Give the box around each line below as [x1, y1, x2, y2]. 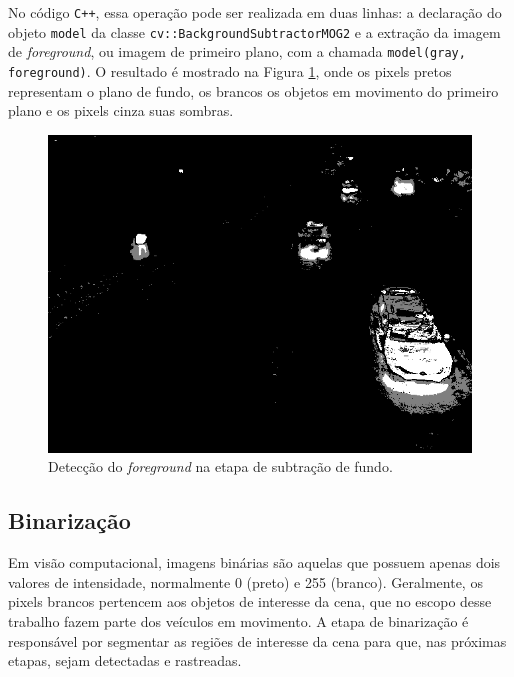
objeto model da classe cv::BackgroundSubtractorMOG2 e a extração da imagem [8, 21, 501, 42]
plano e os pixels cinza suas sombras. [8, 100, 234, 121]
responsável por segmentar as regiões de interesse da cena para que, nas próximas [8, 630, 507, 651]
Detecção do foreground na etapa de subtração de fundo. [48, 456, 393, 477]
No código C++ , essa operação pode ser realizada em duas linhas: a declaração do [8, 2, 502, 22]
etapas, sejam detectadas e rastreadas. [8, 650, 242, 671]
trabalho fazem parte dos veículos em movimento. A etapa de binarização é [8, 610, 469, 631]
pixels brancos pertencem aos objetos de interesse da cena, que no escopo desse [8, 591, 492, 612]
